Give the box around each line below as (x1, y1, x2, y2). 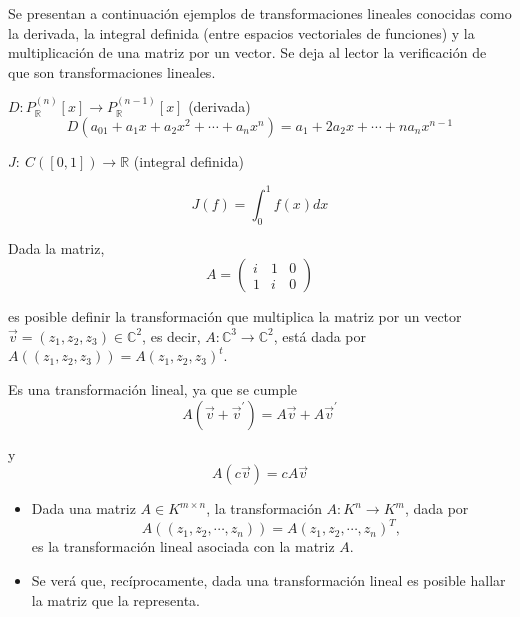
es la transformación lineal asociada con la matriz (31, 536, 335, 557)
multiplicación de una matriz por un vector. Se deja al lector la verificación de (8, 42, 487, 63)
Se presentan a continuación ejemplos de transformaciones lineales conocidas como (8, 3, 512, 23)
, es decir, (142, 325, 201, 346)
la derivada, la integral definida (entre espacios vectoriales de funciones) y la (8, 22, 475, 43)
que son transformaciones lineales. (8, 61, 216, 82)
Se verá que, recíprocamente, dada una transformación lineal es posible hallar (31, 569, 506, 590)
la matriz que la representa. (31, 589, 200, 610)
